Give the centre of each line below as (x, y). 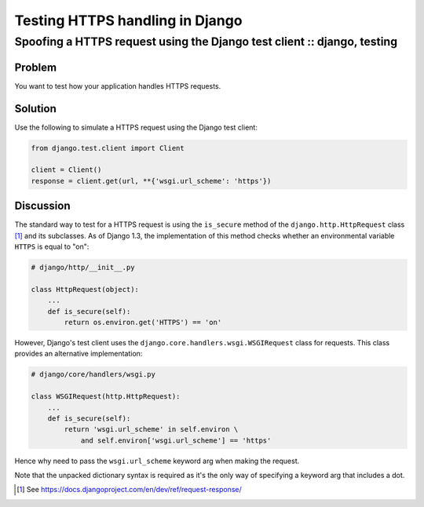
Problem (36, 67)
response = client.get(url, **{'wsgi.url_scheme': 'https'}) (151, 181)
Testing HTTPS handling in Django (128, 20)
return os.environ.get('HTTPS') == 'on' (143, 322)
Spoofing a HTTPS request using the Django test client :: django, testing (206, 42)
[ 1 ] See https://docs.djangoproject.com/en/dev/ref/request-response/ (130, 490)
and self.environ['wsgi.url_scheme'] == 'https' (176, 440)
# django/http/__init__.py (83, 268)
